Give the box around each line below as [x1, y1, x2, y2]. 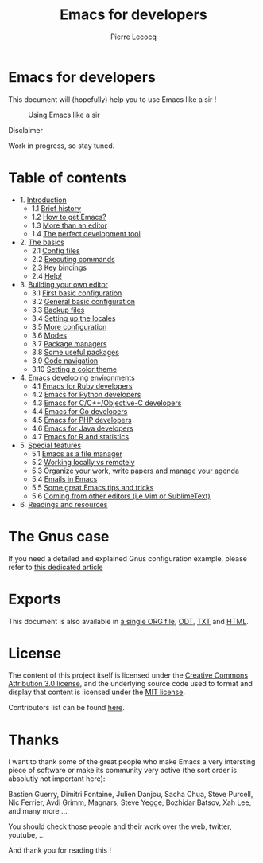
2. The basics [19, 237, 65, 247]
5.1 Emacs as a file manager [31, 448, 123, 459]
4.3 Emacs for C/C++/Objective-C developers [31, 398, 182, 408]
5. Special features [19, 440, 82, 450]
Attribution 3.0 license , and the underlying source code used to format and [8, 679, 253, 689]
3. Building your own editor [19, 279, 109, 289]
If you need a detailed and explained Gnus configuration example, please [8, 553, 248, 563]
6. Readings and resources [19, 499, 108, 509]
